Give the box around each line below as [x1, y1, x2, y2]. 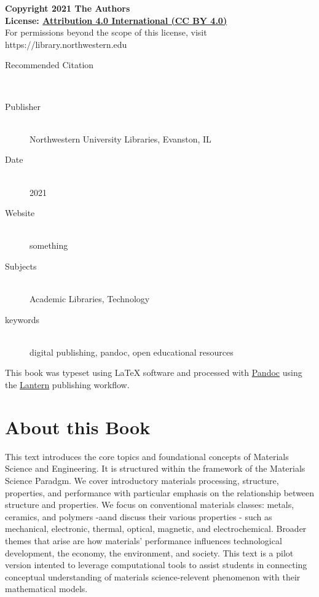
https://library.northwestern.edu [5, 37, 127, 50]
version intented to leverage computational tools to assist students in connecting [5, 558, 307, 571]
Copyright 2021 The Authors [5, 2, 130, 14]
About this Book [5, 414, 151, 439]
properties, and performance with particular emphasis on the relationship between [5, 486, 315, 499]
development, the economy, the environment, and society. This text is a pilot [5, 546, 294, 559]
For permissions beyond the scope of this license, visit [5, 26, 207, 39]
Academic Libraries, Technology [30, 292, 150, 305]
